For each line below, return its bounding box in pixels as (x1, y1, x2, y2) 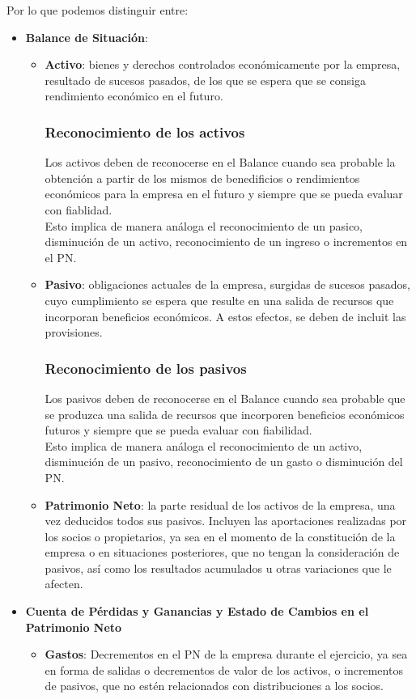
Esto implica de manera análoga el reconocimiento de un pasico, (45, 217, 363, 234)
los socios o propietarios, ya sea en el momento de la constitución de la (45, 527, 396, 544)
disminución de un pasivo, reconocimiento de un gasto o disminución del (45, 453, 403, 470)
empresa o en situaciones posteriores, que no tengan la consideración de (45, 544, 400, 561)
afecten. (45, 575, 83, 592)
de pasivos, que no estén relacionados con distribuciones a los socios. (45, 677, 384, 694)
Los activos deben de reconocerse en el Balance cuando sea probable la (45, 154, 396, 171)
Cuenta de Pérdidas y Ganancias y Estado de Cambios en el (25, 603, 369, 620)
